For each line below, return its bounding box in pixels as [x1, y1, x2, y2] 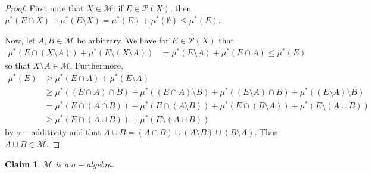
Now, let [5, 33, 36, 46]
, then [170, 2, 192, 14]
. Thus [254, 126, 278, 138]
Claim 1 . [5, 157, 40, 170]
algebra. [86, 157, 114, 170]
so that [5, 59, 30, 72]
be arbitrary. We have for [77, 33, 169, 46]
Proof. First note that [5, 2, 84, 14]
